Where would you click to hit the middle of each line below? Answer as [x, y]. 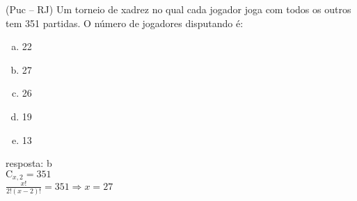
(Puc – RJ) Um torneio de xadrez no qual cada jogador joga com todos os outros [178, 9]
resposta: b [29, 163]
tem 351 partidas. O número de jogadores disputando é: [125, 23]
